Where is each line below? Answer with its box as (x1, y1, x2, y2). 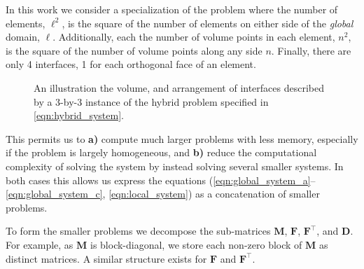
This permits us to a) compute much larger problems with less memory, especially (6, 131, 358, 146)
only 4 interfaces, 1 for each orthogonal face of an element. (6, 57, 256, 71)
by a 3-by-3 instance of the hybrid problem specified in (34, 94, 269, 109)
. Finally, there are (271, 43, 351, 57)
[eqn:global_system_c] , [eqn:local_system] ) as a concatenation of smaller (6, 186, 320, 201)
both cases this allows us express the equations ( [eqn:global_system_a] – (6, 172, 316, 187)
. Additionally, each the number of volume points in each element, (52, 29, 335, 44)
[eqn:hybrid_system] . (34, 108, 124, 123)
